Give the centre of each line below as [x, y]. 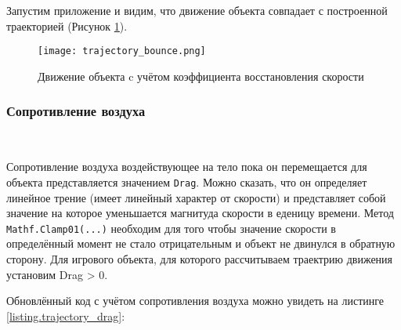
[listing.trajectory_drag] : [66, 315]
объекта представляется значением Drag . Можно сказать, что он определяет [187, 181]
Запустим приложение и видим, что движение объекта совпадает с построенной [197, 10]
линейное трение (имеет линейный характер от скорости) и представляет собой [196, 197]
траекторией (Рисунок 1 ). [67, 25]
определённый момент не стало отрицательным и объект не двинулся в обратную [201, 243]
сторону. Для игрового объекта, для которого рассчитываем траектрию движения [200, 258]
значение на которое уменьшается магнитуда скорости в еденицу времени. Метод [200, 213]
